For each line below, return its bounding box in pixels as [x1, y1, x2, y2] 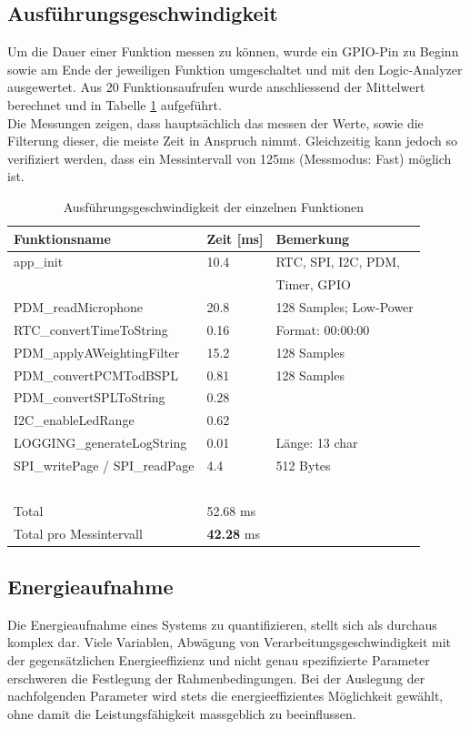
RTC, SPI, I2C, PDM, [275, 252, 400, 271]
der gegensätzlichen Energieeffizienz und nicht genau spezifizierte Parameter [7, 651, 430, 669]
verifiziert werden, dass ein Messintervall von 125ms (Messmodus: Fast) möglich [7, 148, 452, 167]
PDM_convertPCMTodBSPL [14, 365, 178, 384]
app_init [14, 252, 64, 271]
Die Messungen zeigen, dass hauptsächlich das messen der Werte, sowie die [7, 113, 424, 132]
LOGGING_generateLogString [14, 433, 187, 452]
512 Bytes [275, 455, 331, 474]
